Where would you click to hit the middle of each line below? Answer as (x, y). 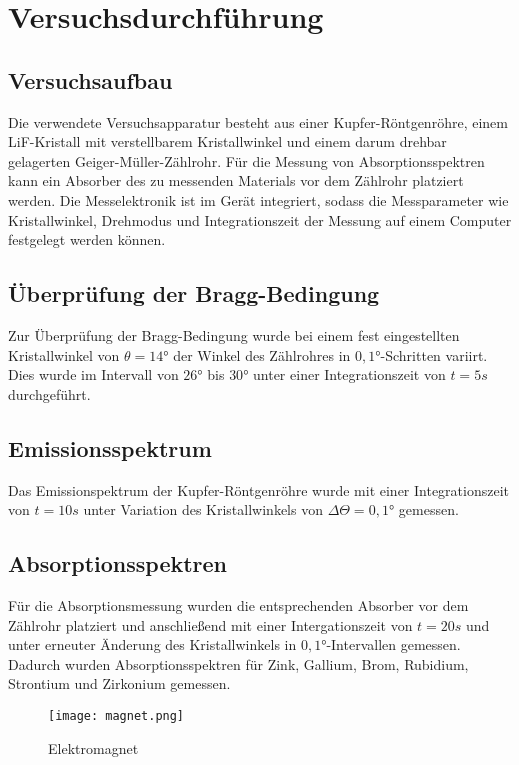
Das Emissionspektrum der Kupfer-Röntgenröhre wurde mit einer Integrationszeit (259, 489)
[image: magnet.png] (116, 715)
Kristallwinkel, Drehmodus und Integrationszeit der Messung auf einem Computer (260, 219)
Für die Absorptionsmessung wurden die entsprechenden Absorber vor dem (238, 604)
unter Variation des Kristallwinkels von (203, 509)
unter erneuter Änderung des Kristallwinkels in (152, 644)
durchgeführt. (49, 393)
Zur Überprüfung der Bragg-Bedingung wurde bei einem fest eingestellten (234, 334)
